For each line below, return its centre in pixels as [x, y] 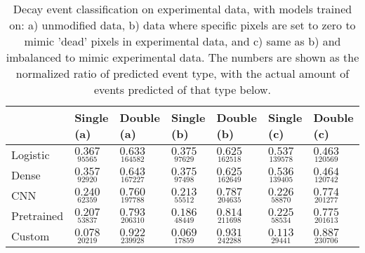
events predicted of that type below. [182, 89]
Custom [31, 236]
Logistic [31, 155]
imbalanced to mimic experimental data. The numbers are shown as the [182, 57]
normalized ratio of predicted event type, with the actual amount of [182, 73]
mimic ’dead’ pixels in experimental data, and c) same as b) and [182, 41]
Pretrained [38, 216]
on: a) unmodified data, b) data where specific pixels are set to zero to [182, 25]
